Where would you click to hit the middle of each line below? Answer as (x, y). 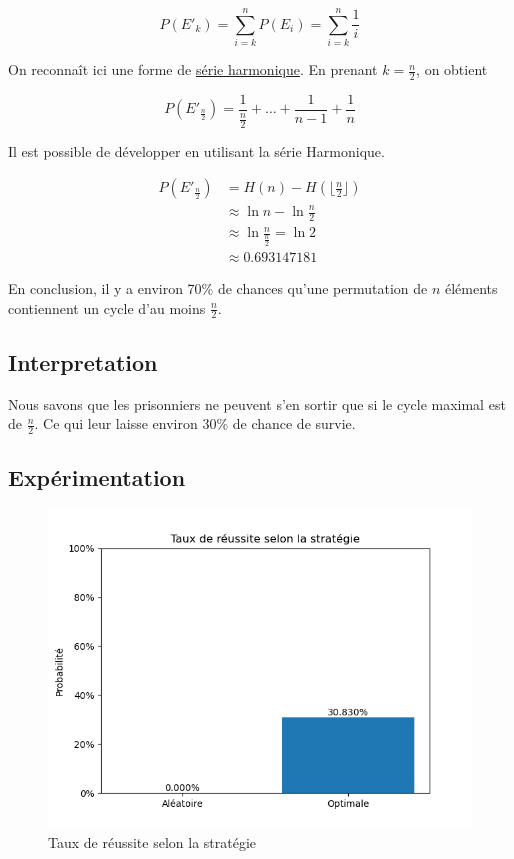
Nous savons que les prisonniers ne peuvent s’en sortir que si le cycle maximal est (257, 403)
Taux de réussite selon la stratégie (152, 841)
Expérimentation (97, 477)
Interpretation (83, 361)
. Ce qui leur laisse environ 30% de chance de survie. (195, 423)
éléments (471, 287)
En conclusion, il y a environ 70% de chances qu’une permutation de (218, 287)
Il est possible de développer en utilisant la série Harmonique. (196, 150)
